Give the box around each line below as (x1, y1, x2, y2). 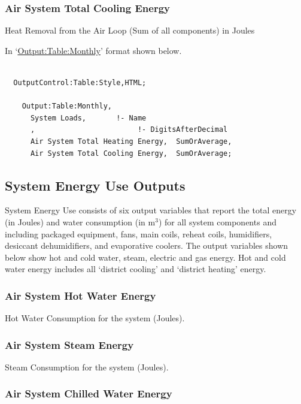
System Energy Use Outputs (5, 176, 186, 194)
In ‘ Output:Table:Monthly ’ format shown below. (5, 44, 182, 56)
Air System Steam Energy (5, 337, 134, 352)
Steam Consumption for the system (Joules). (5, 360, 169, 373)
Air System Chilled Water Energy (5, 386, 172, 401)
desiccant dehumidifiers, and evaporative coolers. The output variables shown (5, 239, 288, 252)
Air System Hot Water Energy (5, 288, 156, 303)
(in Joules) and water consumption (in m (5, 215, 156, 228)
